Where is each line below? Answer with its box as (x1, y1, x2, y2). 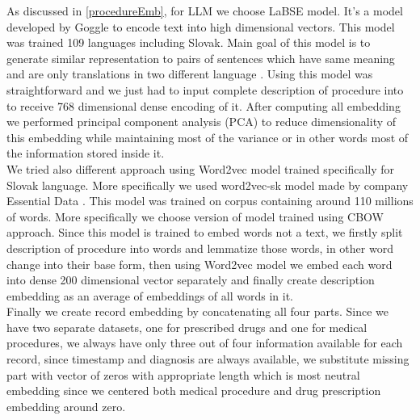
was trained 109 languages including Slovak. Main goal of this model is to (6, 34, 371, 51)
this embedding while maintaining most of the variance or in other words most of (6, 128, 409, 145)
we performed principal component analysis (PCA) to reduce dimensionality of (6, 113, 397, 130)
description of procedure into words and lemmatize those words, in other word (6, 239, 393, 256)
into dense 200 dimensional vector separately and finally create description (6, 271, 375, 288)
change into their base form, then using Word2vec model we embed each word (6, 255, 393, 272)
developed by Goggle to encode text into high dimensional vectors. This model (6, 18, 395, 35)
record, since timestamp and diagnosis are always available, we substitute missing (6, 351, 409, 367)
